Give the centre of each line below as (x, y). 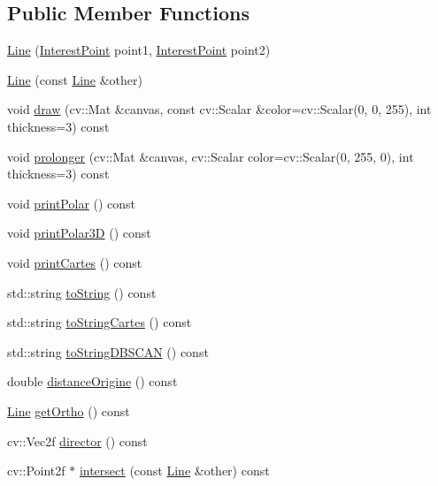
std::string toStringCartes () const (100, 322)
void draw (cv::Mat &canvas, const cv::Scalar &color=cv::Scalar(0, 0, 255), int (219, 109)
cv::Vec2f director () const (77, 440)
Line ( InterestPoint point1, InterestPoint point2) (139, 50)
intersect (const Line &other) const (174, 471)
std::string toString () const (82, 292)
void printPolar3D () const (79, 233)
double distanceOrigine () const (92, 381)
